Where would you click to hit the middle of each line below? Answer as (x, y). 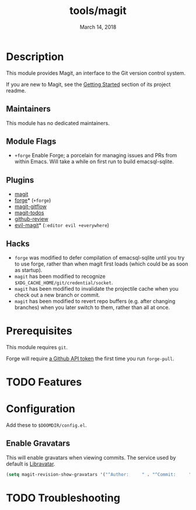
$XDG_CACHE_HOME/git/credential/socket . (64, 282)
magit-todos (29, 213)
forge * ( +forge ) (33, 201)
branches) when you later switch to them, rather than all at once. (92, 307)
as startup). (28, 270)
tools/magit (98, 11)
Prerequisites (39, 331)
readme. (16, 90)
